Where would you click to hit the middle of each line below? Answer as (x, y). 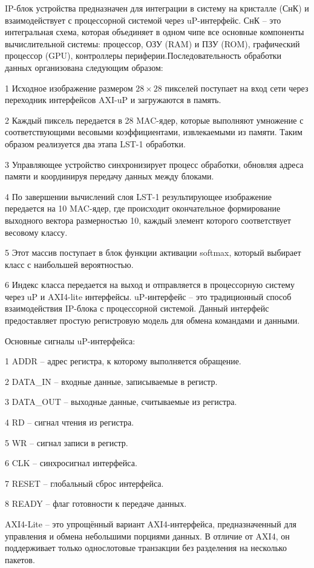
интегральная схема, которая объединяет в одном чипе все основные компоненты (155, 32)
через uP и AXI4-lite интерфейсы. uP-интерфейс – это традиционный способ (148, 296)
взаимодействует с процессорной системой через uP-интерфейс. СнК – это (143, 20)
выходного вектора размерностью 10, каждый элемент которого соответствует (148, 220)
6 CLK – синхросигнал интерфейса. (71, 463)
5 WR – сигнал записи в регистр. (67, 442)
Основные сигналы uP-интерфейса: (70, 340)
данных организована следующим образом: (84, 67)
